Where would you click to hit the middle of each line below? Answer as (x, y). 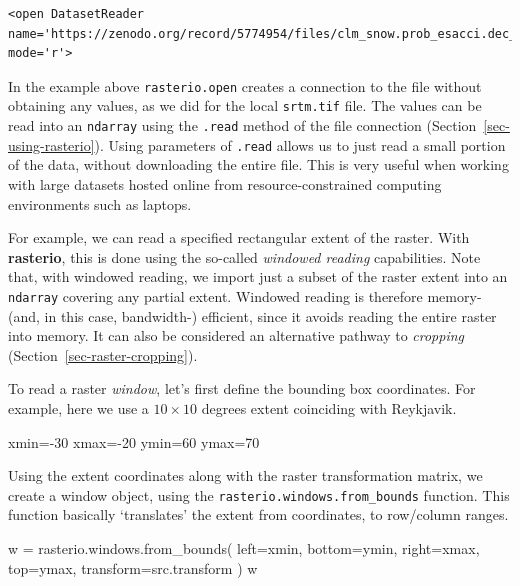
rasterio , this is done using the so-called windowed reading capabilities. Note (244, 256)
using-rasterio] (51, 144)
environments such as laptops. (100, 203)
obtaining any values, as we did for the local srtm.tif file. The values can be (245, 105)
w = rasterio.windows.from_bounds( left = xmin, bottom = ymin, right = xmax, (244, 548)
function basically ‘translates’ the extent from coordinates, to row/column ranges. (258, 514)
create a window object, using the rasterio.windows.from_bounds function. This (259, 494)
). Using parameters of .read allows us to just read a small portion (300, 144)
